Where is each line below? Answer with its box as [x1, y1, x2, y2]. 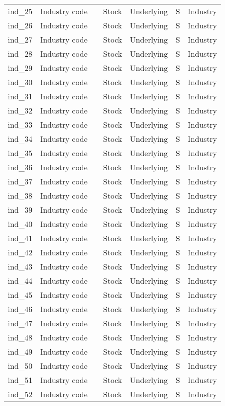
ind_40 [8, 218, 33, 229]
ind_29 [8, 62, 33, 73]
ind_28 [8, 48, 33, 59]
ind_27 [8, 34, 33, 45]
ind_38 [8, 190, 33, 201]
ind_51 [8, 374, 33, 385]
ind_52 [8, 388, 33, 400]
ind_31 [8, 90, 33, 102]
